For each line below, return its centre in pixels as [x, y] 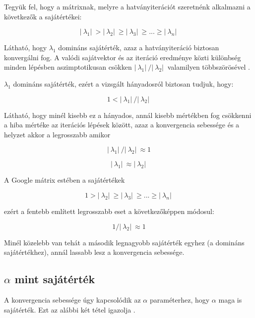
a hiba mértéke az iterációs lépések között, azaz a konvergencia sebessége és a [122, 125]
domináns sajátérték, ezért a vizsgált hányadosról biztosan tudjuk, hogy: [123, 83]
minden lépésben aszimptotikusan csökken [68, 67]
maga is [230, 299]
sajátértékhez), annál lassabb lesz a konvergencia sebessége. [94, 252]
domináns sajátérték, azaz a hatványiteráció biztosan [139, 48]
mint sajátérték [55, 279]
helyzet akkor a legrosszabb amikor [57, 134]
